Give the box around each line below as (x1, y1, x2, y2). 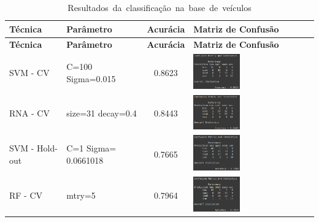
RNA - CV (9, 107, 50, 120)
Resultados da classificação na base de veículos (67, 1, 252, 13)
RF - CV (9, 188, 43, 201)
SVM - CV (9, 66, 50, 79)
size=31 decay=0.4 (66, 107, 137, 120)
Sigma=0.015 (66, 72, 116, 85)
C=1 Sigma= (66, 141, 117, 154)
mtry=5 (66, 188, 96, 201)
